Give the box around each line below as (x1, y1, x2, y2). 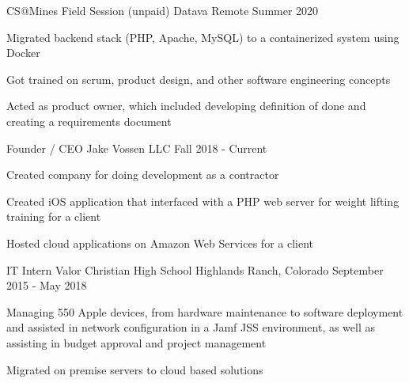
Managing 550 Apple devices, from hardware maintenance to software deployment (6, 303, 403, 320)
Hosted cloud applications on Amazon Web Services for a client (6, 234, 314, 251)
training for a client (6, 208, 101, 225)
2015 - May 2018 (6, 277, 87, 294)
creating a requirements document (6, 112, 172, 129)
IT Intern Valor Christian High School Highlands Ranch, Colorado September (6, 261, 384, 278)
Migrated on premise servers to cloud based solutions (6, 361, 263, 377)
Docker (6, 44, 40, 61)
